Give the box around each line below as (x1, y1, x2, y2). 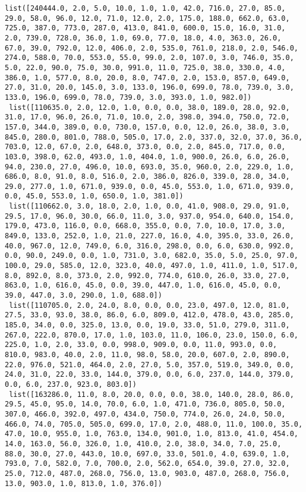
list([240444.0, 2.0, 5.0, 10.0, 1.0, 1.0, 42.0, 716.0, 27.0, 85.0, (5, 4, 286, 12)
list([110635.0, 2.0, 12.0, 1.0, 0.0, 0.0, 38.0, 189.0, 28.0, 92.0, (9, 103, 290, 112)
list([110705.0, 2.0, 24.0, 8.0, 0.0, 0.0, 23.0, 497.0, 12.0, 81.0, (9, 301, 290, 310)
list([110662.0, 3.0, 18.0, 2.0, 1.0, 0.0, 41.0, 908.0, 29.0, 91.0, (9, 202, 290, 211)
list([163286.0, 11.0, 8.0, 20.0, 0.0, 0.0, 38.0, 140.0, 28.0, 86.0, (9, 390, 294, 399)
